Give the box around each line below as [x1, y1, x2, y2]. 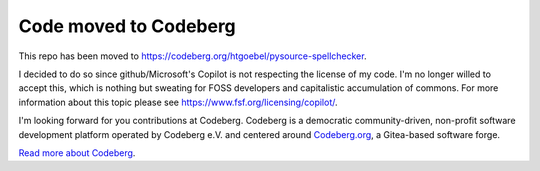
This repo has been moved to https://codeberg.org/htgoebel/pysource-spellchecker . [18, 50, 367, 62]
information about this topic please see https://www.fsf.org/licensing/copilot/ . [18, 96, 339, 108]
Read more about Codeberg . [18, 146, 136, 159]
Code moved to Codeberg [18, 15, 237, 37]
